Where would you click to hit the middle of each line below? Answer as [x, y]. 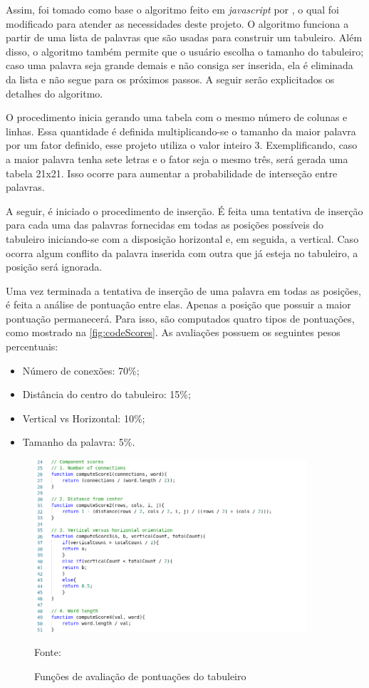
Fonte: [48, 652]
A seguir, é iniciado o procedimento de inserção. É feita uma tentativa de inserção [184, 210]
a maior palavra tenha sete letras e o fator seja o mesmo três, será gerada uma [177, 158]
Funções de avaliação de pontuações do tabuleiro [140, 676]
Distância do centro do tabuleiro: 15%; [106, 394]
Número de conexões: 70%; [81, 370]
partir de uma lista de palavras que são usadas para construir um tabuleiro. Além [184, 37]
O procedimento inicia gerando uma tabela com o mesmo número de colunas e [177, 117]
